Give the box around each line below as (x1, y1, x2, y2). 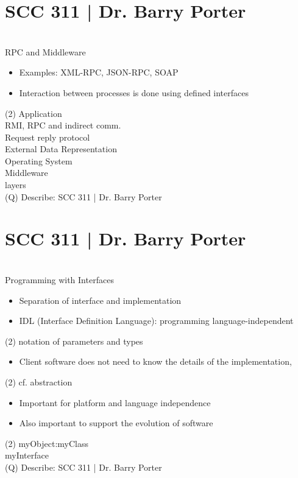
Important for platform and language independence (19, 396, 211, 409)
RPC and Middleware (5, 45, 86, 58)
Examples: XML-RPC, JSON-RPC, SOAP (19, 66, 179, 79)
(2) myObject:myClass (5, 437, 89, 449)
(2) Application (5, 107, 62, 119)
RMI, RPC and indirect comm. (5, 119, 121, 132)
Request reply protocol (5, 130, 90, 143)
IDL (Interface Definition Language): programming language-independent (19, 314, 294, 327)
